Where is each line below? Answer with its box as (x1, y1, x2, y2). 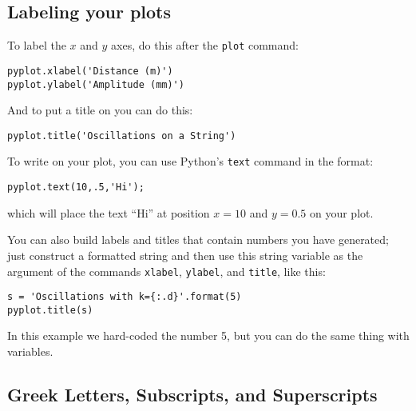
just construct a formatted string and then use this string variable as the (7, 246, 363, 263)
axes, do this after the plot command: (111, 37, 299, 54)
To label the (7, 37, 66, 54)
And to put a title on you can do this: (7, 102, 193, 118)
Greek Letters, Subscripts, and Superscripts (7, 382, 378, 407)
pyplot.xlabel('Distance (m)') (7, 65, 173, 77)
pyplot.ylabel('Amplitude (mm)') (7, 78, 184, 90)
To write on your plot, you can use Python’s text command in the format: (7, 153, 374, 170)
